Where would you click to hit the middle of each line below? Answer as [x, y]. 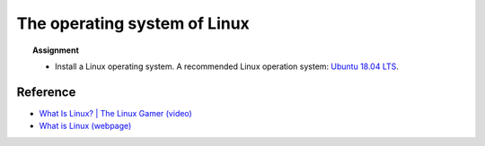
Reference [46, 92]
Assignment [56, 50]
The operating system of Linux [133, 23]
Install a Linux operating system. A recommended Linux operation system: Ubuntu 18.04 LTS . [227, 66]
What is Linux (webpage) [85, 126]
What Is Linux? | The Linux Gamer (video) [115, 113]
